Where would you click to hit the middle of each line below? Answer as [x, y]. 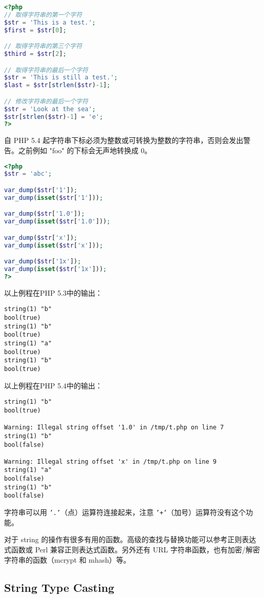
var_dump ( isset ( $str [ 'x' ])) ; [54, 245]
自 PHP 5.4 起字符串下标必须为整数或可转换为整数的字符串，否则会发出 [124, 140]
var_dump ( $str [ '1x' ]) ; [43, 262]
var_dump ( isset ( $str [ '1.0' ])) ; [57, 222]
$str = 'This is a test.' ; [50, 22]
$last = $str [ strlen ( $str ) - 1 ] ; [57, 85]
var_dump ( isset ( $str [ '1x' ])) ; [56, 269]
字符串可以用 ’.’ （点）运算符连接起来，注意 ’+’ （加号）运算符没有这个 [125, 512]
